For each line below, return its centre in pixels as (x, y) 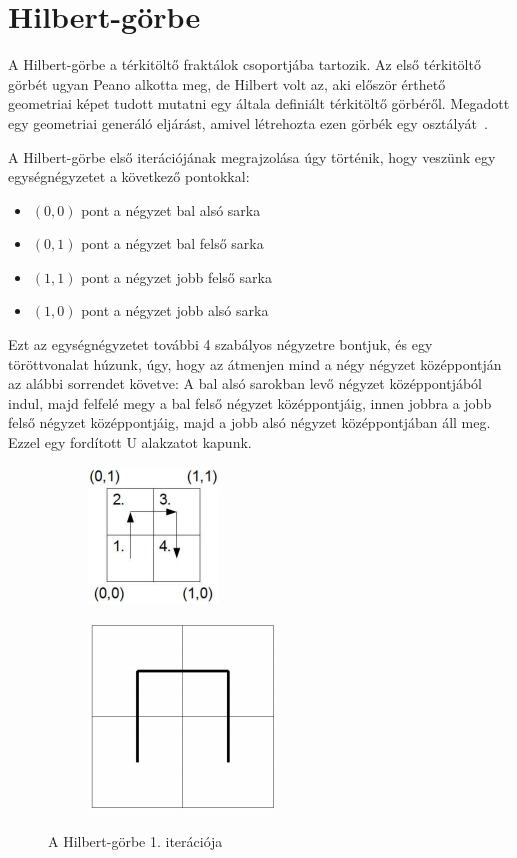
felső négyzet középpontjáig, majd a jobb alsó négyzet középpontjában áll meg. (249, 422)
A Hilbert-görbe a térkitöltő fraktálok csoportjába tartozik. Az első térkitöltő (244, 64)
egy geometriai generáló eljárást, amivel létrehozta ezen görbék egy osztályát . (248, 122)
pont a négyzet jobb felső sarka (176, 276)
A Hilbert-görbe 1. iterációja (135, 840)
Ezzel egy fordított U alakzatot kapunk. (130, 442)
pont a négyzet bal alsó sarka (171, 209)
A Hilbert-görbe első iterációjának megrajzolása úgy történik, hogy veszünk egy (252, 156)
